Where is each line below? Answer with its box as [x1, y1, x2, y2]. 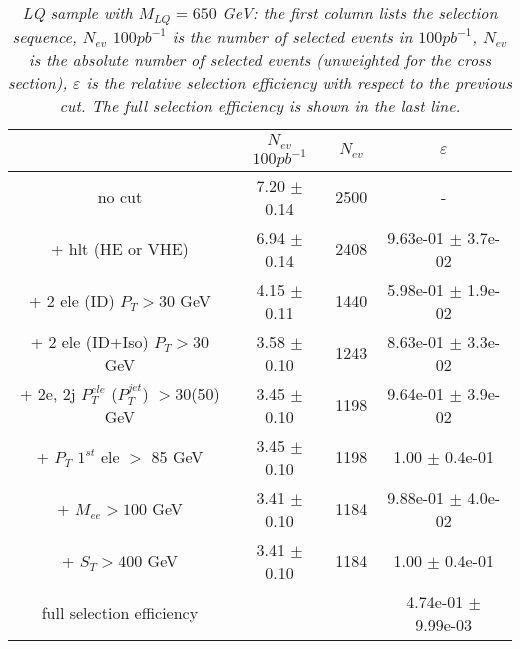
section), [8, 70, 68, 94]
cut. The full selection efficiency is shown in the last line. [59, 93, 461, 117]
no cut [97, 185, 143, 209]
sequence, [12, 24, 77, 48]
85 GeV [151, 445, 204, 469]
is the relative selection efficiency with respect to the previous [86, 70, 512, 94]
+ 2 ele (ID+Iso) [30, 329, 149, 353]
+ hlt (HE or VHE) [50, 237, 189, 261]
